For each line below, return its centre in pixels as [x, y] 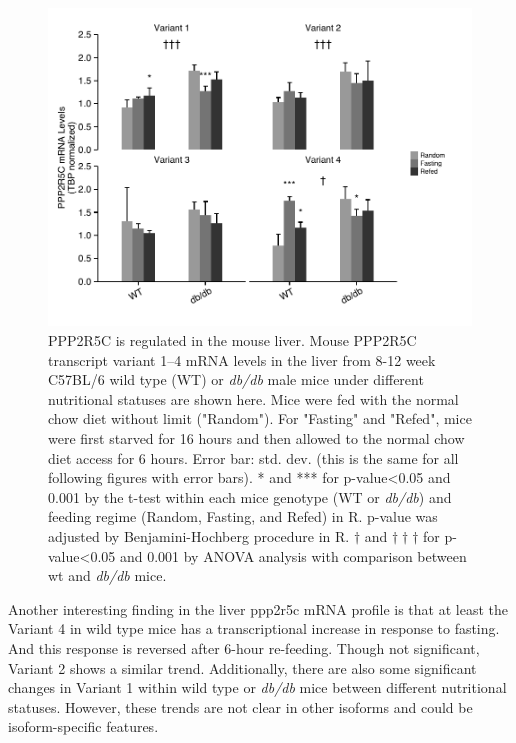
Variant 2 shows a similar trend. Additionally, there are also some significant [242, 667]
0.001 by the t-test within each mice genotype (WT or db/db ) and [250, 496]
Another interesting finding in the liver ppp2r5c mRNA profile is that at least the [258, 608]
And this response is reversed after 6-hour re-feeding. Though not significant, [244, 647]
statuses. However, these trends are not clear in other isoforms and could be [240, 706]
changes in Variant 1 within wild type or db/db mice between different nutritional [257, 687]
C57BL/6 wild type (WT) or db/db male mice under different [236, 379]
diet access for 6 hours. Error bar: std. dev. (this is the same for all [253, 457]
